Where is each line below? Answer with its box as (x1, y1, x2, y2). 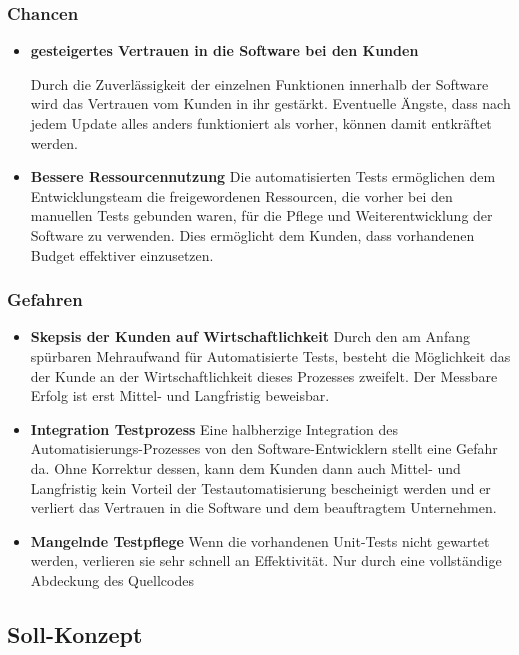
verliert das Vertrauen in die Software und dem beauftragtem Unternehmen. (30, 497, 497, 518)
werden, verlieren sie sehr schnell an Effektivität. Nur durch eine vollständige (30, 550, 502, 571)
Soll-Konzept (7, 618, 143, 649)
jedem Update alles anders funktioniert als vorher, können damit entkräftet (30, 113, 492, 133)
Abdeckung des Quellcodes (30, 569, 194, 590)
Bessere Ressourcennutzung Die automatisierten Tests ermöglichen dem (30, 166, 496, 187)
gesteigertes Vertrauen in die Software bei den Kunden (30, 40, 419, 61)
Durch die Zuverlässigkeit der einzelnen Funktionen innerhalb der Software (30, 73, 489, 94)
